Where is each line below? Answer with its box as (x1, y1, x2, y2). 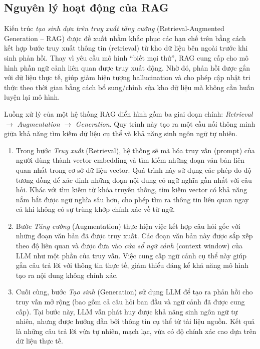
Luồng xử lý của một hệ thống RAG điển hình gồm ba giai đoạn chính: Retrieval (4, 108, 253, 119)
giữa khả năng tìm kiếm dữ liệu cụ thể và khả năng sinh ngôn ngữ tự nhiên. (4, 128, 238, 139)
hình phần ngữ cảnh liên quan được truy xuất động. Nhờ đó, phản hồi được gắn (4, 62, 250, 73)
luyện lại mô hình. (4, 92, 60, 102)
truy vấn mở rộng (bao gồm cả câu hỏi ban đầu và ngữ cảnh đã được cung (16, 296, 245, 307)
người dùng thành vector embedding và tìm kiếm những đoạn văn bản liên (16, 155, 245, 165)
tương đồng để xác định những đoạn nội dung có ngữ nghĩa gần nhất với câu (16, 174, 252, 185)
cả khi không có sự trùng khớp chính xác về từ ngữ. (16, 204, 175, 214)
